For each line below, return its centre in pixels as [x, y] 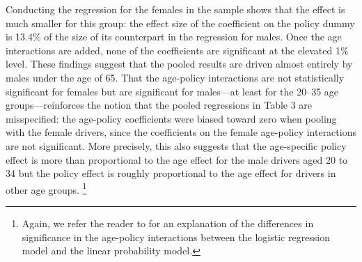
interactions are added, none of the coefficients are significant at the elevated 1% [177, 50]
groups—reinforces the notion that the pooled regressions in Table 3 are [159, 105]
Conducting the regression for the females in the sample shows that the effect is [175, 9]
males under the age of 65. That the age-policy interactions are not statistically [175, 77]
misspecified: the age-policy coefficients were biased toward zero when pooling [171, 118]
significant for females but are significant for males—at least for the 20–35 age [172, 91]
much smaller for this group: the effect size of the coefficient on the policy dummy [180, 23]
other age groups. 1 [46, 188]
